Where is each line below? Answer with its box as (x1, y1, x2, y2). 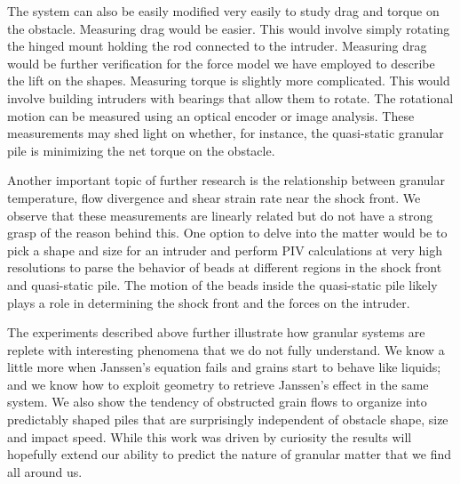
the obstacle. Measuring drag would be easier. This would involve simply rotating (7, 19, 450, 37)
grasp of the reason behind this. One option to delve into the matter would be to (7, 223, 448, 242)
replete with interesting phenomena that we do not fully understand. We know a (7, 340, 445, 359)
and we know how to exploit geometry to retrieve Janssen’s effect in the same (7, 375, 429, 393)
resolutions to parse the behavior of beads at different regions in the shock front (7, 258, 442, 277)
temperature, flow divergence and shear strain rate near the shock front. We (7, 188, 421, 206)
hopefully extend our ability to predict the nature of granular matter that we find (7, 445, 452, 464)
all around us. (7, 462, 83, 480)
